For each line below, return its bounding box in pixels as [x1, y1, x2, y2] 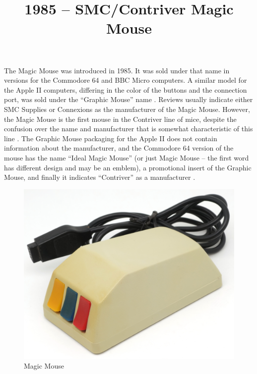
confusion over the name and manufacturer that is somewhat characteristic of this [4, 123, 253, 134]
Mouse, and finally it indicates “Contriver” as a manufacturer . [4, 172, 195, 182]
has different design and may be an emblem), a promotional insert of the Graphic [4, 162, 252, 172]
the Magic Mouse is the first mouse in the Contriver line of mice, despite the [4, 113, 237, 124]
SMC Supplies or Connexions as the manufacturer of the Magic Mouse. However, [4, 104, 250, 114]
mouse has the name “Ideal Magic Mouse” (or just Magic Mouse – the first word [4, 152, 249, 162]
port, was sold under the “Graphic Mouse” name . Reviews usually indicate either [4, 94, 253, 105]
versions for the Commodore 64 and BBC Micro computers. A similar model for [4, 75, 247, 85]
